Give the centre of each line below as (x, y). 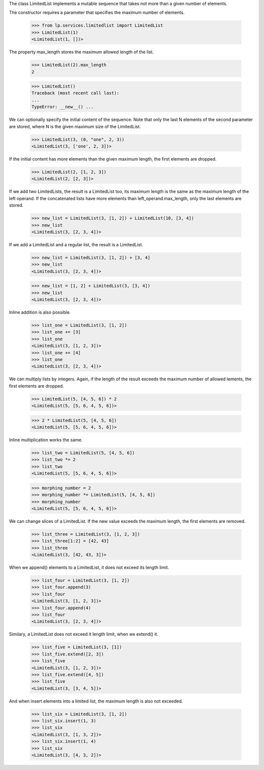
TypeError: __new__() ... (63, 107)
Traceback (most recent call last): (76, 93)
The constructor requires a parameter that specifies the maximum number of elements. (97, 13)
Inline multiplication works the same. (46, 440)
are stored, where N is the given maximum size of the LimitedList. (75, 126)
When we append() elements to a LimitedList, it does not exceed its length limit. (89, 567)
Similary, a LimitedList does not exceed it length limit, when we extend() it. (84, 634)
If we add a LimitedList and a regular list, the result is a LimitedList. (76, 244)
